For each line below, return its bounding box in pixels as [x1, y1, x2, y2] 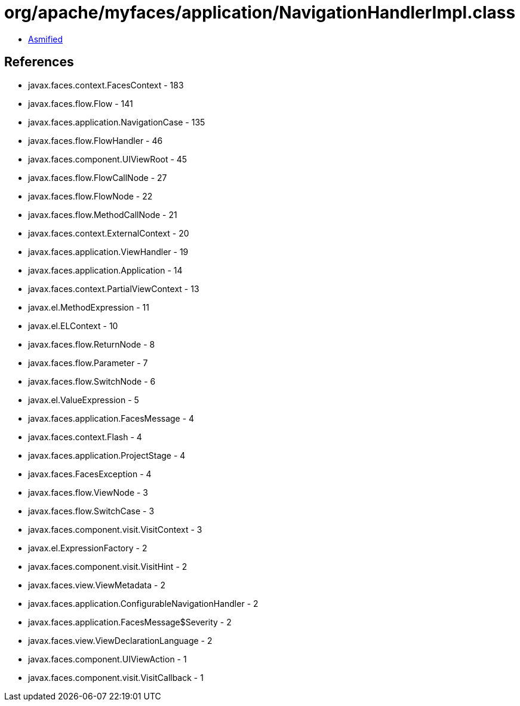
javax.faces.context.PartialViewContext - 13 [28, 283, 199, 294]
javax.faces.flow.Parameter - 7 [28, 357, 148, 368]
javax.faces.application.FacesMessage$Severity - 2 [28, 616, 232, 627]
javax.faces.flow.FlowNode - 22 [28, 191, 153, 201]
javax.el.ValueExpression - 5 [28, 394, 139, 405]
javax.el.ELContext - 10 [28, 320, 118, 331]
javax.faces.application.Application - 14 [28, 265, 183, 275]
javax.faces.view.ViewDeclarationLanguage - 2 [28, 635, 213, 646]
